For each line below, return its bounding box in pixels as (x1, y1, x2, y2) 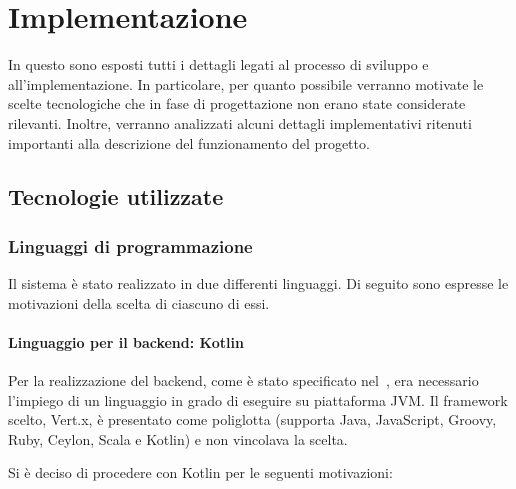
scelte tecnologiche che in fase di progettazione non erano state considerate (8, 93, 466, 114)
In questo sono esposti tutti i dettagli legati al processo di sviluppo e (8, 54, 429, 75)
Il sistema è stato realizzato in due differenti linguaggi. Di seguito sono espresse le (8, 273, 509, 294)
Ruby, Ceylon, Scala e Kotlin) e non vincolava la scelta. (8, 428, 348, 449)
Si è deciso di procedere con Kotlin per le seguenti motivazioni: (8, 462, 393, 483)
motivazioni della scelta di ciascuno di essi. (8, 292, 270, 313)
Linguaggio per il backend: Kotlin (8, 331, 244, 352)
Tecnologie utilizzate (8, 181, 224, 212)
